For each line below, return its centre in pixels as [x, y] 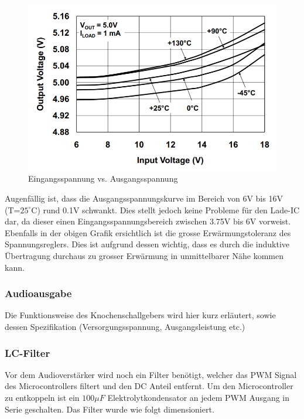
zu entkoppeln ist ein [42, 397]
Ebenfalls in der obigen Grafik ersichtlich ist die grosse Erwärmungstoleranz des [148, 232]
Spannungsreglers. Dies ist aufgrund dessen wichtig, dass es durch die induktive [147, 244]
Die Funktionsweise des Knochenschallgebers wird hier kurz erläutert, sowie [140, 315]
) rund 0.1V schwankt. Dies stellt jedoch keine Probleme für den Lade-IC [168, 209]
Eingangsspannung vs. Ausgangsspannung [103, 178]
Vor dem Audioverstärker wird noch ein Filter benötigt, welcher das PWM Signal [151, 374]
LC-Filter [28, 352]
